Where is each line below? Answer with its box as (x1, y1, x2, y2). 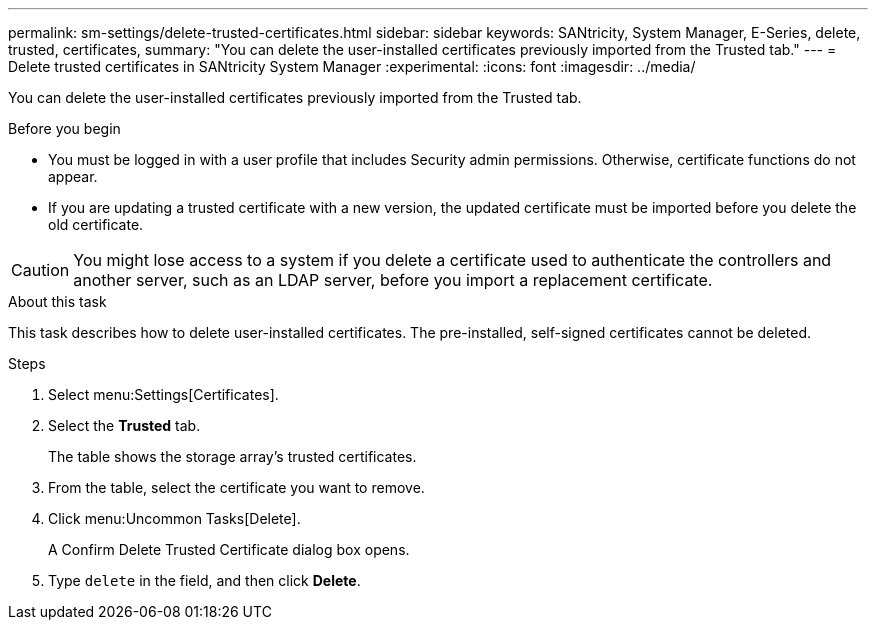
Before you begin (8, 120, 121, 137)
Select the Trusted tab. (48, 417, 201, 434)
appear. (48, 168, 98, 185)
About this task (8, 293, 107, 310)
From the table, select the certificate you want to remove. (48, 479, 425, 496)
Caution (11, 260, 70, 280)
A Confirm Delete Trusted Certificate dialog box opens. (48, 541, 410, 558)
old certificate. (48, 216, 144, 233)
